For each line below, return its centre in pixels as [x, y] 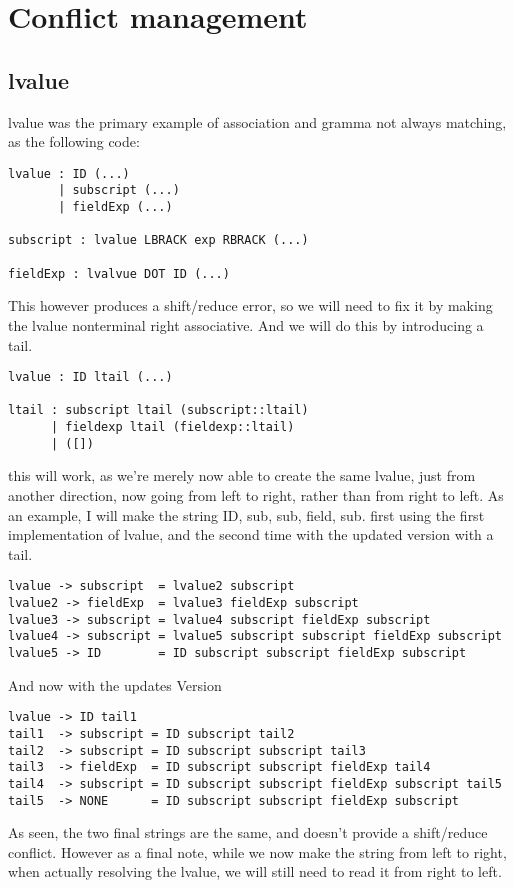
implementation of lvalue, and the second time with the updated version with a [251, 534]
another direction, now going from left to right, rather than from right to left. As [256, 495]
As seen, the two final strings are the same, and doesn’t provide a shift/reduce [248, 832]
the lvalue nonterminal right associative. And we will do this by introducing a [246, 324]
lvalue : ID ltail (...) [90, 377]
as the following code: [74, 141]
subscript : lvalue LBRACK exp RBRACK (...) [158, 240]
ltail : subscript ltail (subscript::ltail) [158, 410]
